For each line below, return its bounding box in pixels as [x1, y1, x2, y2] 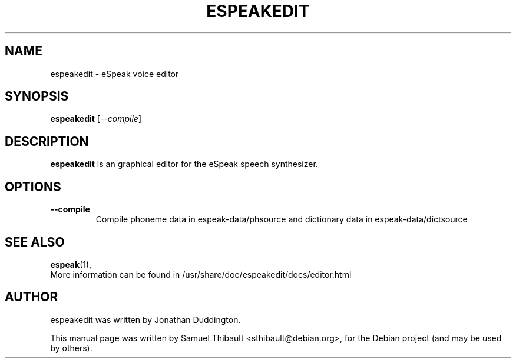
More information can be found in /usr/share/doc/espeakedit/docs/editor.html [50, 269, 352, 279]
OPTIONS [5, 179, 61, 194]
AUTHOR [5, 289, 58, 305]
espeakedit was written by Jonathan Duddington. [50, 314, 241, 325]
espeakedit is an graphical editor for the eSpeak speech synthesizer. [50, 159, 318, 169]
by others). [50, 342, 92, 353]
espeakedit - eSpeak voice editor [50, 68, 179, 79]
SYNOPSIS [5, 89, 69, 104]
